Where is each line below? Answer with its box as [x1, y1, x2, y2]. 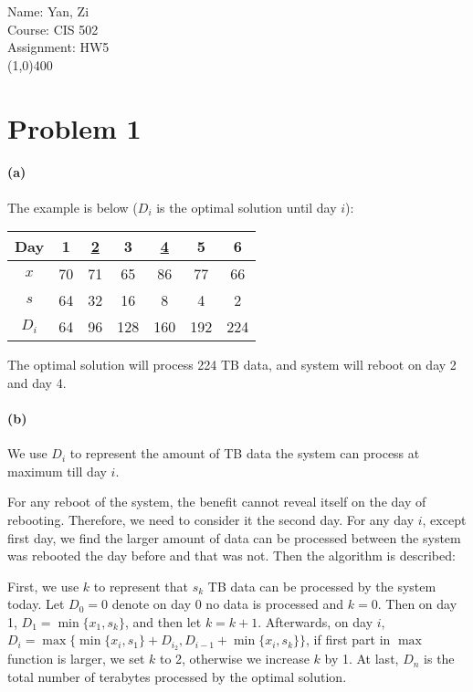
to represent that [93, 576, 188, 595]
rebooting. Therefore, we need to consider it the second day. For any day [7, 509, 415, 529]
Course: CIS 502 [7, 19, 99, 38]
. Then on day [377, 594, 457, 613]
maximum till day [7, 461, 107, 480]
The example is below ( [7, 197, 138, 216]
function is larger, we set [7, 649, 145, 668]
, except [422, 509, 467, 529]
